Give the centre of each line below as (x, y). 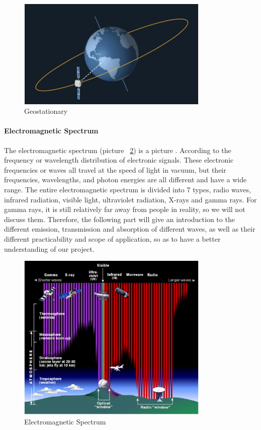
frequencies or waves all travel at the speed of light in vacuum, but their (115, 169)
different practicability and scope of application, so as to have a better (112, 238)
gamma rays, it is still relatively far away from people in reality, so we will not (125, 209)
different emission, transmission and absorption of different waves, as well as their (130, 229)
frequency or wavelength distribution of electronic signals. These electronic (119, 160)
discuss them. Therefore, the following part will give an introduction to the (119, 219)
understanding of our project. (49, 248)
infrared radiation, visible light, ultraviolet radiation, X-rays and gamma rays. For (130, 199)
